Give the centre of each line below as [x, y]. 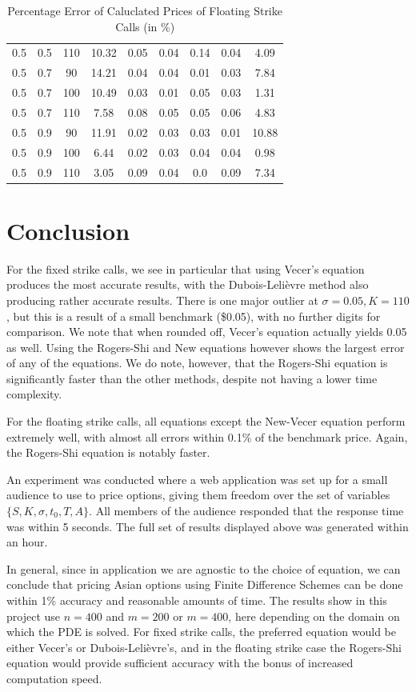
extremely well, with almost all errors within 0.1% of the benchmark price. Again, [207, 436]
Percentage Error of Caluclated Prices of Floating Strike [145, 10]
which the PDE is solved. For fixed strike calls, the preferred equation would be [202, 632]
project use [34, 616]
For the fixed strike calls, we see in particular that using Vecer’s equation [186, 268]
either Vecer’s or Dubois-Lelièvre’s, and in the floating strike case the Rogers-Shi [204, 647]
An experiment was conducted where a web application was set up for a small [197, 479]
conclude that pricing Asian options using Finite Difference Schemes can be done [205, 584]
